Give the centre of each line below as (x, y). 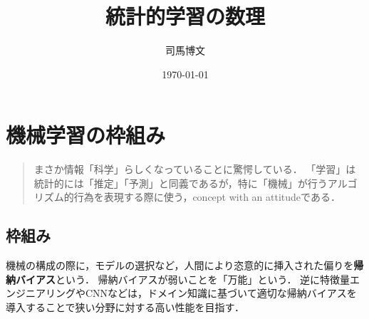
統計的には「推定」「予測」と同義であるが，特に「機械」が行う (181, 183)
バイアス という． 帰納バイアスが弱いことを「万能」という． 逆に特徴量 (183, 279)
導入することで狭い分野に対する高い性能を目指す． (125, 307)
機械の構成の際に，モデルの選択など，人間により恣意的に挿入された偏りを (180, 265)
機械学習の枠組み (86, 135)
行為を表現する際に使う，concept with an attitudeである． (207, 197)
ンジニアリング (41, 293)
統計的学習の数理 (185, 16)
